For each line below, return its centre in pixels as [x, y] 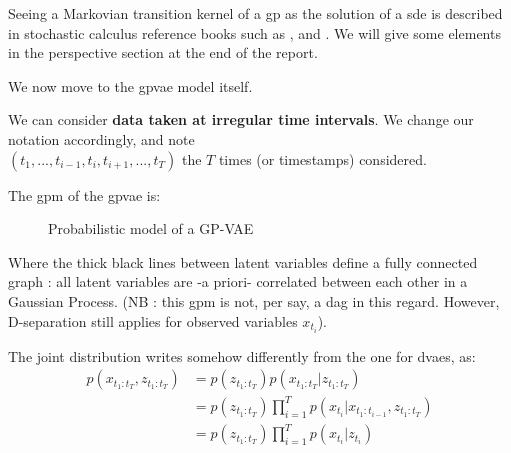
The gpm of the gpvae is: [84, 194]
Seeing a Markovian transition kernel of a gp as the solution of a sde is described [255, 13]
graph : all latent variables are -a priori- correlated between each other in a [238, 281]
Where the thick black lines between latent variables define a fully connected [243, 261]
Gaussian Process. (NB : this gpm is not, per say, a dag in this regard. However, [254, 300]
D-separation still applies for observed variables [153, 320]
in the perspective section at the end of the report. [163, 52]
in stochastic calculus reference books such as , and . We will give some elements [254, 32]
